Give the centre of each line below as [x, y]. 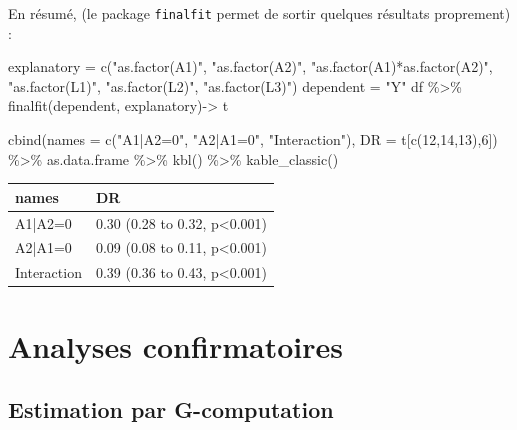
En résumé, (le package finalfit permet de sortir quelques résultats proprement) [259, 13]
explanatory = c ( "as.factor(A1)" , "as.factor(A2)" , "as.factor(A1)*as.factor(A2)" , [250, 66]
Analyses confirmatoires [175, 345]
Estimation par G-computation [171, 409]
